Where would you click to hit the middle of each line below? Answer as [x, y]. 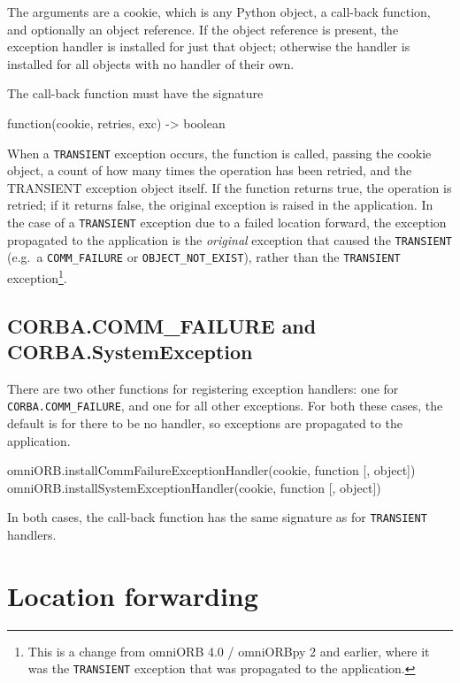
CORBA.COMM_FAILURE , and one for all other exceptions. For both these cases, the [225, 406]
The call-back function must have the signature [135, 93]
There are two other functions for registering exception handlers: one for [203, 388]
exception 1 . [37, 276]
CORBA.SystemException [130, 351]
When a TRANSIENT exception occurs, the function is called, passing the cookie [219, 153]
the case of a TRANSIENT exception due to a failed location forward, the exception [227, 222]
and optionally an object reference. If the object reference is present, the [203, 29]
